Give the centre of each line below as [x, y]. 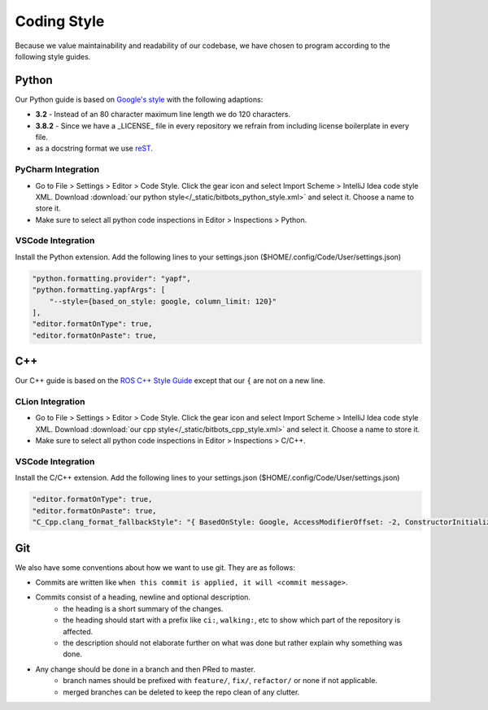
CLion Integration [50, 402]
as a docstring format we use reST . [94, 148]
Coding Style [60, 21]
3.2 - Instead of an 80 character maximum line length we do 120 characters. [163, 115]
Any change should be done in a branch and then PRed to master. [146, 669]
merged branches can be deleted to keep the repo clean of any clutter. [181, 692]
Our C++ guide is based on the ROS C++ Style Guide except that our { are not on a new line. [170, 381]
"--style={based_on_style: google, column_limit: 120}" [163, 301]
